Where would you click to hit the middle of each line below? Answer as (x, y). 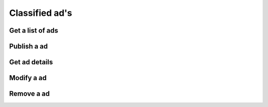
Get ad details (31, 62)
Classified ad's (41, 13)
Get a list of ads (34, 30)
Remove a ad (29, 94)
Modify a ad (28, 78)
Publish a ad (29, 46)
